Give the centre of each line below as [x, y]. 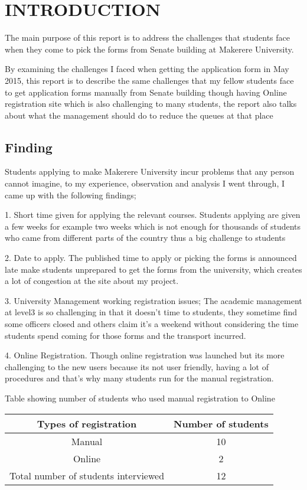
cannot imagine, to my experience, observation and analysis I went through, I [145, 183]
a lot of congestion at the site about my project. [92, 281]
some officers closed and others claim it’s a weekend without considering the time [152, 324]
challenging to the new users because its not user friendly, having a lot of [137, 366]
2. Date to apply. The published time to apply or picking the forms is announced [151, 258]
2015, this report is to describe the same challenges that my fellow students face [149, 80]
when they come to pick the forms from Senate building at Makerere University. [149, 49]
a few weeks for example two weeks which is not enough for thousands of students [153, 226]
